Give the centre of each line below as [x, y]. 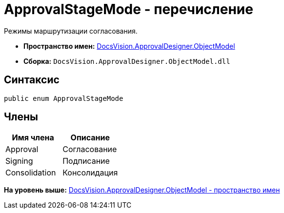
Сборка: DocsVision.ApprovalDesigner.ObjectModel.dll [127, 61]
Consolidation [31, 173]
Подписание [86, 161]
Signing [19, 161]
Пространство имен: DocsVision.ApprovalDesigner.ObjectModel [129, 46]
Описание [90, 138]
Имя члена [33, 138]
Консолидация [90, 173]
